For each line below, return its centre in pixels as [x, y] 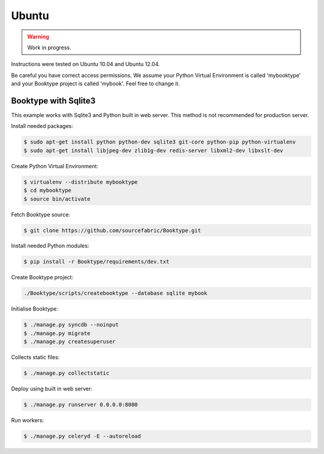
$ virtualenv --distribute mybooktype [81, 182]
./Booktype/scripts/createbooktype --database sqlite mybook [115, 293]
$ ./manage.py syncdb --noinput [71, 325]
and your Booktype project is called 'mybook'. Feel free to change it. [95, 83]
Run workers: [28, 420]
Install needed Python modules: [50, 246]
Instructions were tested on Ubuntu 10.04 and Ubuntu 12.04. [85, 64]
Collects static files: [35, 357]
